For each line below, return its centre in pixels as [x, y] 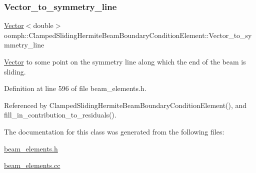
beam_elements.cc [32, 165]
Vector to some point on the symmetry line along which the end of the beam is [125, 61]
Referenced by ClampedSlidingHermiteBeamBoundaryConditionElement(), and [125, 105]
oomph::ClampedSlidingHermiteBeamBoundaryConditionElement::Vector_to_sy [128, 35]
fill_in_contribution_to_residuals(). [60, 115]
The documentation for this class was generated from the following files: [114, 131]
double [43, 25]
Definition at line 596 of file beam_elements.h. [75, 88]
